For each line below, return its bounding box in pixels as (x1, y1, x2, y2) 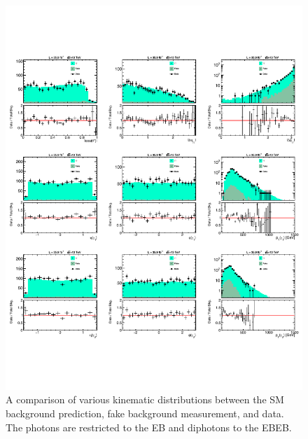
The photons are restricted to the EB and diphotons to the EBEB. (6, 419, 292, 434)
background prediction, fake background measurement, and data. (6, 406, 284, 421)
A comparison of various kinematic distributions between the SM (6, 392, 284, 407)
